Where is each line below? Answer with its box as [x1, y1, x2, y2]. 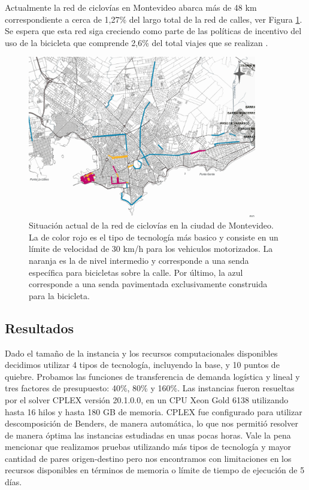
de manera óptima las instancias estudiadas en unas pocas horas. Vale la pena [5, 428, 291, 441]
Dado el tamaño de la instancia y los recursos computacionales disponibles [5, 346, 278, 359]
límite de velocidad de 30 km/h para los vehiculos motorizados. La [29, 242, 273, 255]
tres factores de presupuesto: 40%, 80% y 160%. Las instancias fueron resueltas [5, 382, 295, 394]
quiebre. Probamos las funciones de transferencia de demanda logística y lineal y [5, 370, 300, 382]
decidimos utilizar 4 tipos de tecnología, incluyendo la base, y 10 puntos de [5, 358, 280, 371]
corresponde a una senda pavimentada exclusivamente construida [29, 278, 268, 290]
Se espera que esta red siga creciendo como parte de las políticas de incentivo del [5, 25, 302, 37]
